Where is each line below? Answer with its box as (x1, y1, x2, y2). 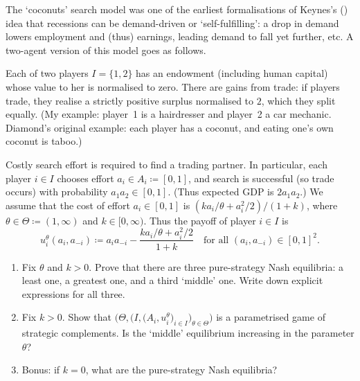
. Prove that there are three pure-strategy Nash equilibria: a (89, 259, 344, 274)
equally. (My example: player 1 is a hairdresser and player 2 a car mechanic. (6, 107, 332, 121)
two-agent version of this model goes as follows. (6, 42, 206, 57)
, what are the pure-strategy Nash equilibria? (85, 362, 278, 377)
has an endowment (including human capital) (136, 66, 328, 80)
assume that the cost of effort (6, 197, 130, 212)
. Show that (62, 310, 112, 324)
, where (306, 197, 338, 212)
